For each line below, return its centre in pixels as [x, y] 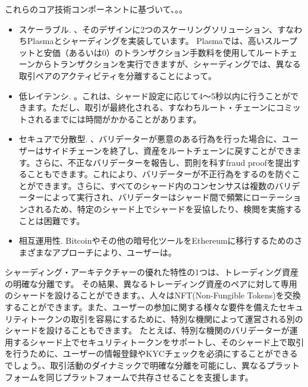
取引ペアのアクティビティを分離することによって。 [117, 75]
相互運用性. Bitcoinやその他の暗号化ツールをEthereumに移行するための [156, 240]
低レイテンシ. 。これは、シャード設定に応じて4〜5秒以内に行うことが [155, 95]
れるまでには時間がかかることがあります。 [118, 119]
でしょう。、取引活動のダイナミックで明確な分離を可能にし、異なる [136, 365]
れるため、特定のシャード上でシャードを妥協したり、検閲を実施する [169, 208]
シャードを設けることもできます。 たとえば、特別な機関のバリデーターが [147, 330]
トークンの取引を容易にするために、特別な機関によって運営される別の [166, 318]
